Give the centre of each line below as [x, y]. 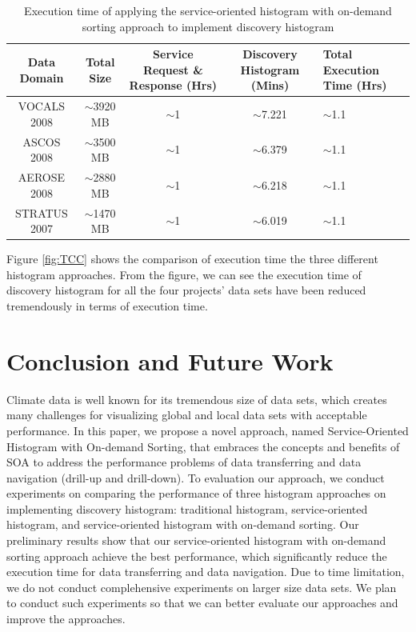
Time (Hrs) [355, 85]
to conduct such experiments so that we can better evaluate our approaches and [202, 603]
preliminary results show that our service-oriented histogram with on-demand [196, 540]
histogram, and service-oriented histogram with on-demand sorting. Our [183, 524]
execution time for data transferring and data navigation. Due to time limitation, [206, 572]
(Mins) [270, 85]
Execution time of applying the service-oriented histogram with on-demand [208, 10]
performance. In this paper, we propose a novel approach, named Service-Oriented [208, 430]
